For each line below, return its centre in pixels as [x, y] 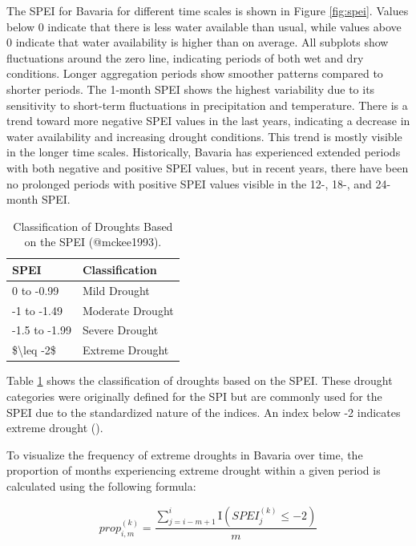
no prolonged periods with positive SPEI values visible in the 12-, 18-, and [189, 183]
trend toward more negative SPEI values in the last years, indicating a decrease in [208, 121]
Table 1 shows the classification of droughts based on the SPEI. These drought [200, 380]
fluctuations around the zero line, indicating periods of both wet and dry [185, 57]
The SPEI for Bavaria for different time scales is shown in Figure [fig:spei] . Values [208, 10]
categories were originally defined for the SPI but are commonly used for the [194, 396]
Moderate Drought [128, 310]
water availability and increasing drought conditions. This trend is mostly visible [204, 136]
